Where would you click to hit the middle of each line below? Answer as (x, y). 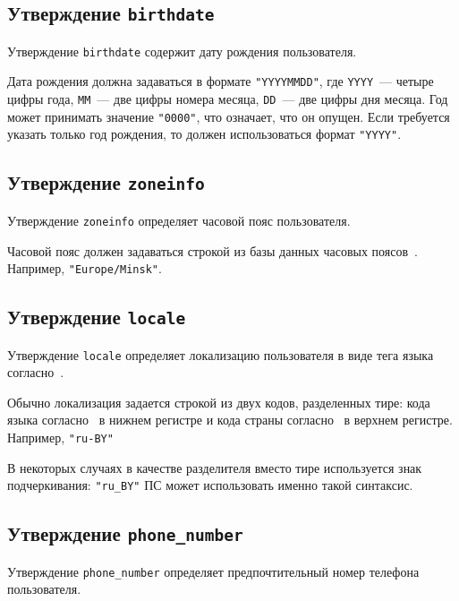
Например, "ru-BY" (60, 437)
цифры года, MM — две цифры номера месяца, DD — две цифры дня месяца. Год (228, 99)
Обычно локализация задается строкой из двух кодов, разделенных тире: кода (219, 402)
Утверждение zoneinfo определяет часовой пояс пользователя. (179, 220)
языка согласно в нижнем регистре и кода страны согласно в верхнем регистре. (230, 420)
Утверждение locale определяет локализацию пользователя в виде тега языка (221, 354)
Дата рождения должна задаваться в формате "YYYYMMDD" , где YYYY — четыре (221, 81)
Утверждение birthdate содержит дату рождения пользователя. (182, 51)
